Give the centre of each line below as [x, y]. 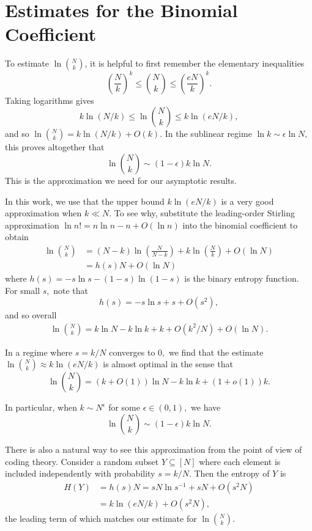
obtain [17, 237]
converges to [132, 352]
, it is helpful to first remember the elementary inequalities [195, 63]
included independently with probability [80, 473]
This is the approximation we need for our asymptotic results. [121, 180]
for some [124, 407]
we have [206, 407]
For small [23, 290]
